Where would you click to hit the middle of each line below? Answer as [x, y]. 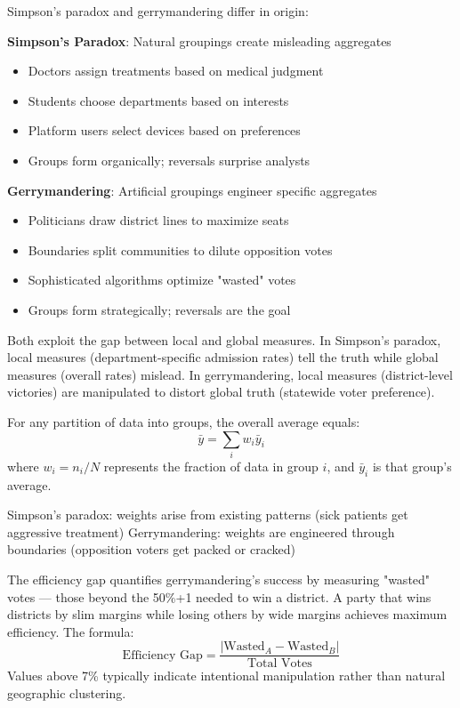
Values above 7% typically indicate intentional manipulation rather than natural [226, 676]
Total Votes [280, 664]
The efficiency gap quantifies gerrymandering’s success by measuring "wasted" [219, 579]
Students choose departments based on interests [158, 100]
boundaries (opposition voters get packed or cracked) [151, 549]
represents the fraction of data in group [211, 466]
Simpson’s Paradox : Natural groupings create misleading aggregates [199, 40]
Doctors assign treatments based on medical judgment [176, 71]
